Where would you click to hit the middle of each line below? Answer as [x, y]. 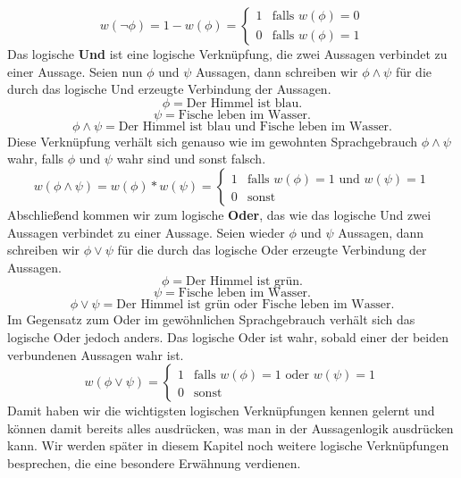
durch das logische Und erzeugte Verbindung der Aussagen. [169, 89]
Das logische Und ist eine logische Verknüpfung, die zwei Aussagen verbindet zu [227, 54]
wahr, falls [36, 159]
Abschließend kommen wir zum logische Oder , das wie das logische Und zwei [219, 214]
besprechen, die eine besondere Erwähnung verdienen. [154, 462]
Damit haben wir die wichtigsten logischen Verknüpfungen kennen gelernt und [221, 411]
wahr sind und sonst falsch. [191, 159]
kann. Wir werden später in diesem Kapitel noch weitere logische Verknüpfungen [228, 445]
